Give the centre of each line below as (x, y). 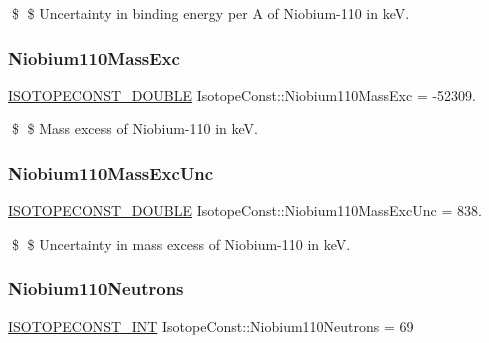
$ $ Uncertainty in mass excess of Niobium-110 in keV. (181, 243)
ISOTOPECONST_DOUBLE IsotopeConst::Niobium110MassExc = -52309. (242, 94)
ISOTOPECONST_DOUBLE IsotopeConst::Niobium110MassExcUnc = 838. (245, 210)
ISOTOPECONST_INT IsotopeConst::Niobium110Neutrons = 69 (211, 325)
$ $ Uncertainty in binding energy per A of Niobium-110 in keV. (210, 13)
